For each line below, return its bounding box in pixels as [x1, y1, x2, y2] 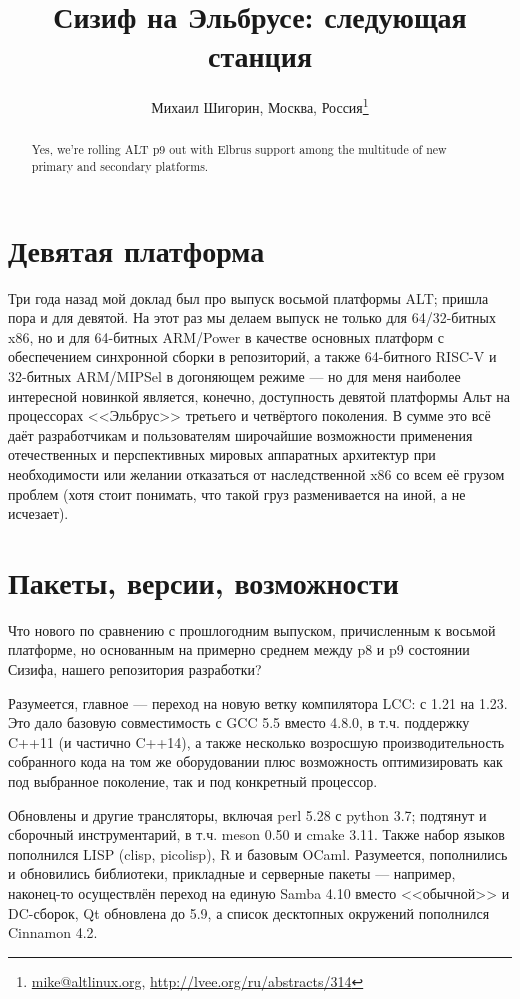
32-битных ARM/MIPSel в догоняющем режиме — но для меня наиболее [8, 365, 461, 386]
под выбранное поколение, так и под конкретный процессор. [8, 771, 378, 792]
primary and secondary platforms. [31, 158, 209, 175]
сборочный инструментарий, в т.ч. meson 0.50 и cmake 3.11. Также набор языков [8, 824, 505, 845]
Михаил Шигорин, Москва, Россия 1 [151, 94, 369, 117]
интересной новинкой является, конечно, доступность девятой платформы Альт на [8, 385, 510, 406]
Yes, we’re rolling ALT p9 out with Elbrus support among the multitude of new [31, 141, 447, 158]
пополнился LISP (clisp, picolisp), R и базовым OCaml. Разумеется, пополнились [8, 843, 508, 864]
